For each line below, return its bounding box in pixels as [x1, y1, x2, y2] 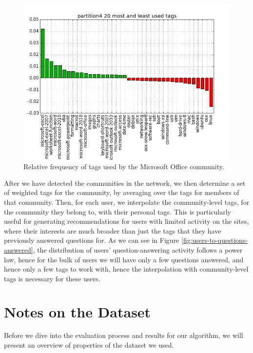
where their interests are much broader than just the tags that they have [4, 225, 221, 235]
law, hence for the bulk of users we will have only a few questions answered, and [4, 254, 244, 264]
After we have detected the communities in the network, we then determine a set [4, 177, 246, 188]
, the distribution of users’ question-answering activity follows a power [33, 244, 243, 255]
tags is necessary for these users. [4, 273, 100, 283]
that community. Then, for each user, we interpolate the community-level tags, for [4, 196, 250, 207]
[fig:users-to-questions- [181, 235, 248, 245]
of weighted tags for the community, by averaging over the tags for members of [4, 187, 239, 197]
